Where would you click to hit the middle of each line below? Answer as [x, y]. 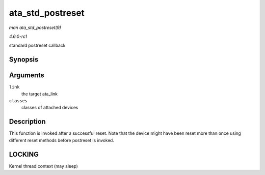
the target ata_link [40, 94]
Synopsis [24, 60]
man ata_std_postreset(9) [35, 28]
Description [27, 122]
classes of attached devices [50, 108]
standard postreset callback [37, 45]
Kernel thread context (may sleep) [43, 166]
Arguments [27, 75]
